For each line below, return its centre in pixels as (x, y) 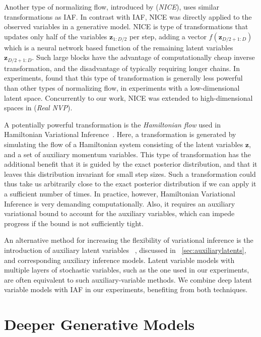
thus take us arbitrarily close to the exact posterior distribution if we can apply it (130, 184)
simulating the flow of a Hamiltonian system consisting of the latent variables (124, 144)
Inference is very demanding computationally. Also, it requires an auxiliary (120, 203)
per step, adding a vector (168, 36)
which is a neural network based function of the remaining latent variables (119, 47)
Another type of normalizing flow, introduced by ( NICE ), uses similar (112, 7)
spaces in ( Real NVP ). (38, 108)
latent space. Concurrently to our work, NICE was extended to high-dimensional (128, 97)
